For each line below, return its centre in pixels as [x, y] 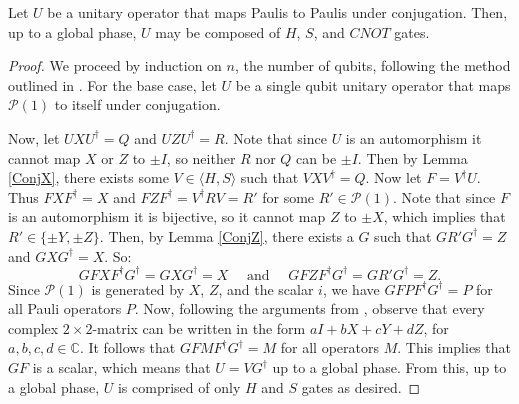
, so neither [201, 157]
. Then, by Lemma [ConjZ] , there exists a [226, 235]
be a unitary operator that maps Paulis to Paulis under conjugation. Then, [277, 12]
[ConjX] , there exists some [88, 177]
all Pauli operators [65, 308]
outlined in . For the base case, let [112, 84]
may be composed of [218, 31]
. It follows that [127, 347]
